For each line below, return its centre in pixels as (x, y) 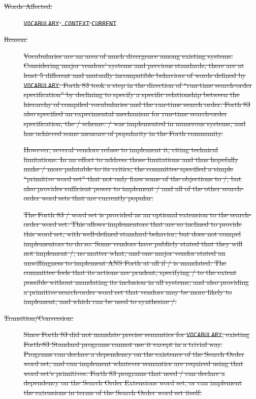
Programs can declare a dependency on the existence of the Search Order (134, 353)
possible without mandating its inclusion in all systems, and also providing (136, 282)
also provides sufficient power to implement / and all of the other (122, 188)
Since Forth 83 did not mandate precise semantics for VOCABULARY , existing (137, 334)
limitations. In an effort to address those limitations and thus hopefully (131, 159)
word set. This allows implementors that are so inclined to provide (142, 224)
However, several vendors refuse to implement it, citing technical (121, 150)
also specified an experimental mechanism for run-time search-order (126, 114)
